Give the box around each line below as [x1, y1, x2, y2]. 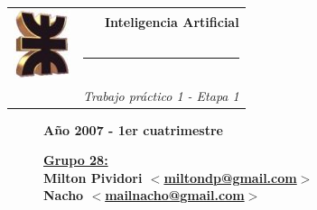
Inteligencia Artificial [104, 12, 239, 31]
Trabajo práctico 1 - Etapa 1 [83, 86, 239, 105]
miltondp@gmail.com [163, 168, 297, 187]
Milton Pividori [43, 168, 143, 187]
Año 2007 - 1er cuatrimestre [43, 120, 223, 139]
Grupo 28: [43, 151, 108, 169]
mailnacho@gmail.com [105, 186, 245, 205]
